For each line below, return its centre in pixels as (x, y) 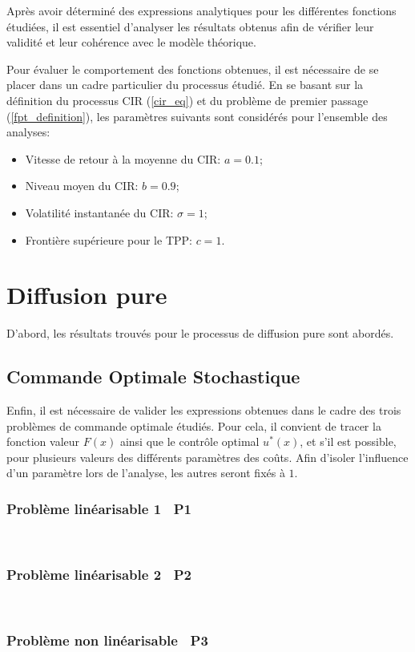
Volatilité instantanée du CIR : (99, 212)
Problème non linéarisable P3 (107, 640)
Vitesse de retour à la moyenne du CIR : (123, 158)
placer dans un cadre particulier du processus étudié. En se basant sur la (185, 85)
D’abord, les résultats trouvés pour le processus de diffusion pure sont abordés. (200, 333)
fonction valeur (43, 441)
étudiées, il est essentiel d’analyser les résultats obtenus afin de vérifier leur (190, 26)
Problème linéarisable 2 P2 (99, 574)
